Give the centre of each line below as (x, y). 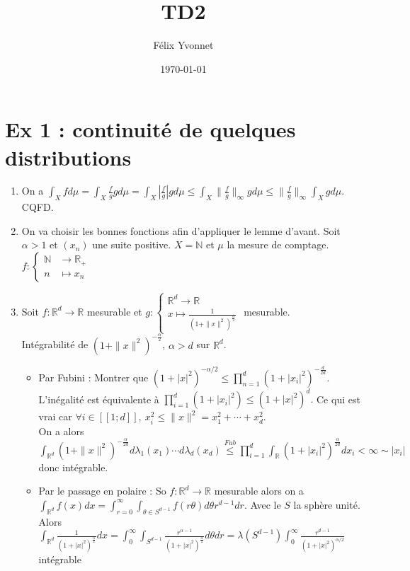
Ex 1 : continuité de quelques (150, 129)
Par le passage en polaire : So (102, 491)
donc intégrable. (73, 467)
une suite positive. (132, 244)
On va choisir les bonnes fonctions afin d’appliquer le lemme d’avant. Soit (181, 230)
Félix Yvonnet (183, 45)
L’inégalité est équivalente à (99, 399)
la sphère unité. (327, 504)
